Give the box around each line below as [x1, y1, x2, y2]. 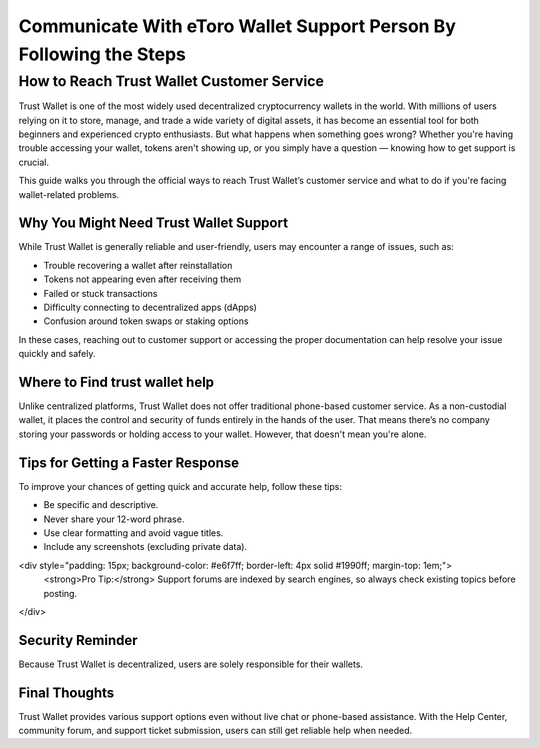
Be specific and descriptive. [43, 499, 159, 511]
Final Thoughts [18, 684, 115, 701]
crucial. [18, 156, 50, 168]
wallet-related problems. [18, 188, 120, 200]
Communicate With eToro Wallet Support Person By [18, 15, 457, 37]
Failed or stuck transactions [43, 287, 158, 299]
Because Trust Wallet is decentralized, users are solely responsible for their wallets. [18, 658, 364, 670]
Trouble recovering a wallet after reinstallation [43, 259, 233, 271]
